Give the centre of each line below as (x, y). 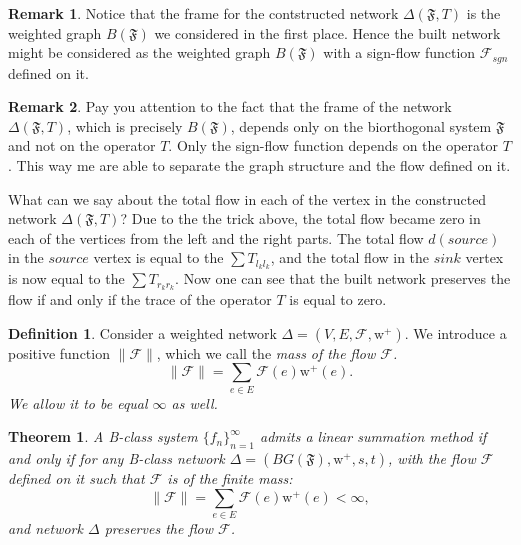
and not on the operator (82, 145)
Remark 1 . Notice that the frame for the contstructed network (203, 13)
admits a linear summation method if (373, 436)
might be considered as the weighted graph (139, 52)
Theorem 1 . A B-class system (103, 436)
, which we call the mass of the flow (266, 352)
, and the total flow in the (350, 257)
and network (45, 527)
